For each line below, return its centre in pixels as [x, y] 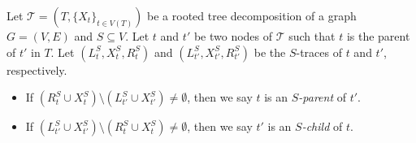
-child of [322, 126]
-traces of [319, 52]
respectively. [37, 69]
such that [312, 36]
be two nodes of [233, 36]
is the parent [378, 36]
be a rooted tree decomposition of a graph [252, 15]
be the [270, 52]
